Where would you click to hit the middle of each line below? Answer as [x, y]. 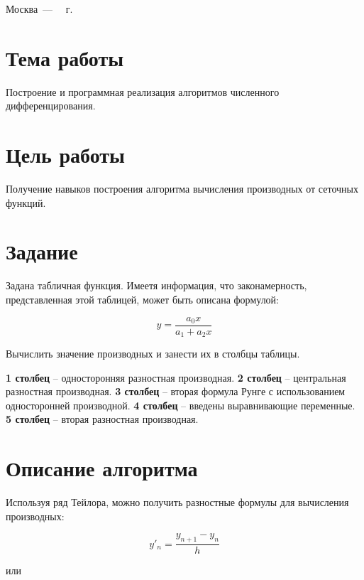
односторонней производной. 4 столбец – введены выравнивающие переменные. [181, 405]
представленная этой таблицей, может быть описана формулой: [143, 299]
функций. [26, 202]
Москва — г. [39, 9]
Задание [42, 251]
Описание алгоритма [102, 468]
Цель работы [65, 155]
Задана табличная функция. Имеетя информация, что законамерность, [156, 285]
